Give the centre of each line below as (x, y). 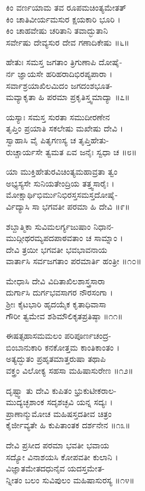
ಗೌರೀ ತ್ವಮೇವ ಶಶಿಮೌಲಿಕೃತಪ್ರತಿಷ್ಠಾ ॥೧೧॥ (65, 315)
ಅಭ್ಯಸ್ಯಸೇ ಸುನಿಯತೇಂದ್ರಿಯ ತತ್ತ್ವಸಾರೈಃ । (60, 183)
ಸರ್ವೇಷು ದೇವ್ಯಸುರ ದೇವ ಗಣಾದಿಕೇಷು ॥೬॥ (68, 42)
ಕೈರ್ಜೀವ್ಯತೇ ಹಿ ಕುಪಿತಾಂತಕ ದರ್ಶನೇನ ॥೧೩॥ (68, 425)
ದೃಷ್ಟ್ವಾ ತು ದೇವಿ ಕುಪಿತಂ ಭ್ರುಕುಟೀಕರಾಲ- (61, 390)
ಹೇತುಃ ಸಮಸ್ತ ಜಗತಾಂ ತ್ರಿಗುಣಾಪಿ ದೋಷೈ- (64, 62)
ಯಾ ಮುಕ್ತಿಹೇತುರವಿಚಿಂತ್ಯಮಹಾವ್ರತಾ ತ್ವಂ (62, 171)
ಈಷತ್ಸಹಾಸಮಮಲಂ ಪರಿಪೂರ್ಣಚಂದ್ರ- (59, 336)
